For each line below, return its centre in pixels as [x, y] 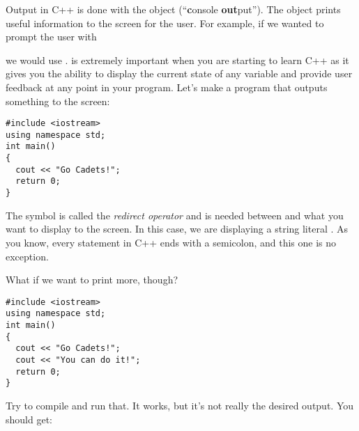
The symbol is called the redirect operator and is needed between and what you [175, 215]
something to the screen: [58, 101]
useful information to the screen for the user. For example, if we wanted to [165, 23]
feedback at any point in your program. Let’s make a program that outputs [167, 87]
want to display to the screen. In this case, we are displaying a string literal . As [177, 229]
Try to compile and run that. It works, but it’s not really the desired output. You [180, 405]
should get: [29, 419]
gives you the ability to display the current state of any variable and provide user [179, 73]
